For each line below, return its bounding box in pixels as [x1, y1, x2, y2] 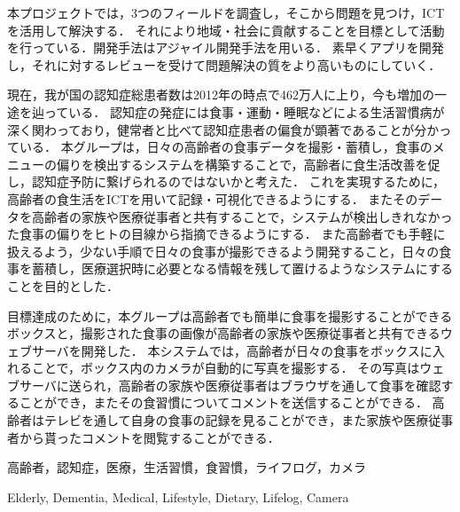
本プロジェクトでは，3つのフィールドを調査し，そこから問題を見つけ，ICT [7, 4, 445, 21]
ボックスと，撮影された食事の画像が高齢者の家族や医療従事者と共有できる [7, 324, 441, 343]
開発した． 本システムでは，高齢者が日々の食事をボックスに [81, 341, 433, 359]
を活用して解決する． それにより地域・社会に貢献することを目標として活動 [7, 20, 445, 39]
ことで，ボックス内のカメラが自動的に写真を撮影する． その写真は [31, 358, 420, 377]
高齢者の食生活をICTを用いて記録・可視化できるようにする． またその [7, 189, 418, 208]
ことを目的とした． [7, 276, 119, 295]
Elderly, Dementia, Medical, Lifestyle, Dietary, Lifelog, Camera [7, 487, 349, 506]
